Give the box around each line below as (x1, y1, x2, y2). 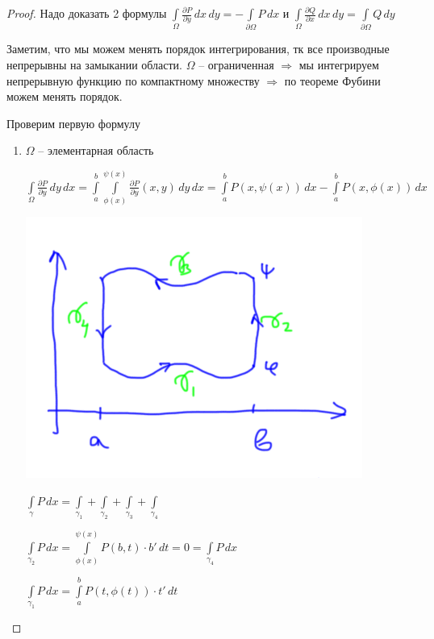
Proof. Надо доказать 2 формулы (6, 5, 167, 21)
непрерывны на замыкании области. (6, 56, 183, 73)
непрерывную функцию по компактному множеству (6, 72, 260, 89)
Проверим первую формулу (6, 114, 140, 131)
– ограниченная (198, 56, 274, 73)
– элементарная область (38, 142, 154, 159)
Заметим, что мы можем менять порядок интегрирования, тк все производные (6, 40, 390, 57)
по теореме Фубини (284, 72, 381, 89)
